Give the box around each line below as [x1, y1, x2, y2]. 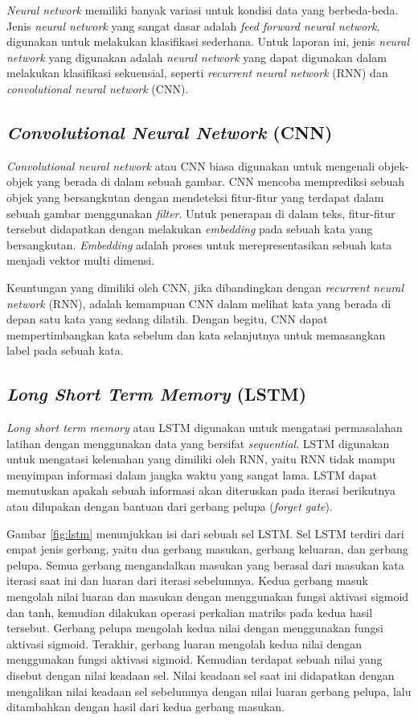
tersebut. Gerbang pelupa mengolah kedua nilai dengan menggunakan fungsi [6, 619, 384, 636]
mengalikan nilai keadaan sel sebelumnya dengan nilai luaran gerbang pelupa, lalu [6, 682, 412, 699]
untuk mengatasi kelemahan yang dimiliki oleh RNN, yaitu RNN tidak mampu [6, 451, 395, 467]
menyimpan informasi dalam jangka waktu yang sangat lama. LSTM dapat [6, 466, 377, 483]
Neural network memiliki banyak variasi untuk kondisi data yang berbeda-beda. [6, 2, 399, 18]
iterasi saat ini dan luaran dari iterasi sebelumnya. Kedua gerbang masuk [6, 572, 368, 589]
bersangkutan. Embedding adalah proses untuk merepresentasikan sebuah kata [6, 236, 392, 253]
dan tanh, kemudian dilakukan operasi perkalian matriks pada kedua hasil [6, 603, 373, 620]
